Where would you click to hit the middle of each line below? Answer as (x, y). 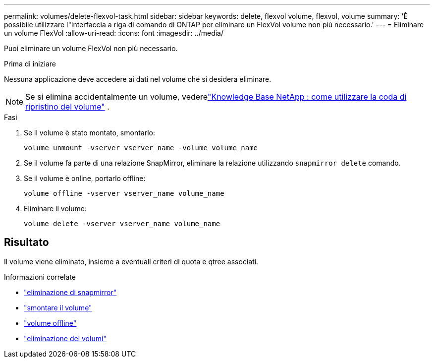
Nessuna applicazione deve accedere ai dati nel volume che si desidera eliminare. (138, 79)
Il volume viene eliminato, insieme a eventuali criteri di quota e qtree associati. (131, 261)
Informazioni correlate (40, 277)
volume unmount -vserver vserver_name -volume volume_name (141, 148)
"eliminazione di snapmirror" (70, 292)
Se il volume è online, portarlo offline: (85, 178)
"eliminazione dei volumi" (65, 338)
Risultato (27, 242)
